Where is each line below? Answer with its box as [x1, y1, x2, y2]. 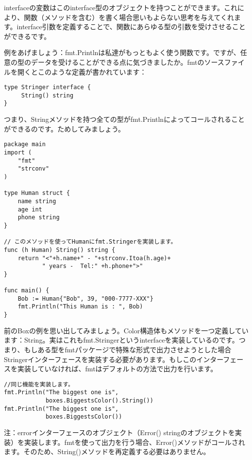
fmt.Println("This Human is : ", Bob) [17, 303, 143, 310]
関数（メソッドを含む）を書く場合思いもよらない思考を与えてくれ [24, 12, 235, 22]
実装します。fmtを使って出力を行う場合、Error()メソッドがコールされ [24, 437, 245, 447]
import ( [4, 149, 32, 156]
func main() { [4, 287, 50, 294]
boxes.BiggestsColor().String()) [45, 397, 153, 404]
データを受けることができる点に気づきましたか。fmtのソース [31, 57, 224, 67]
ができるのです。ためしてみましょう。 [4, 123, 125, 134]
